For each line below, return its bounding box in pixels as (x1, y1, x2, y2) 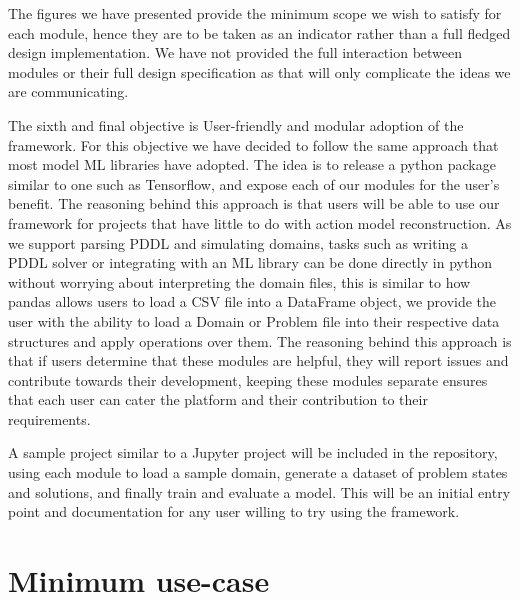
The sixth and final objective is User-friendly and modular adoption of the (8, 114, 464, 135)
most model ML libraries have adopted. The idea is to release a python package (8, 154, 496, 175)
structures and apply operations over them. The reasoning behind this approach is (8, 330, 512, 351)
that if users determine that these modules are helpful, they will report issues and (8, 350, 509, 371)
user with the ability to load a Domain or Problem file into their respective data (8, 310, 500, 331)
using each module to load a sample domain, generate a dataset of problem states (8, 462, 508, 483)
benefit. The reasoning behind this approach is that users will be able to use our (8, 193, 500, 214)
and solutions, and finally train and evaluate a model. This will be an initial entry (8, 481, 511, 502)
